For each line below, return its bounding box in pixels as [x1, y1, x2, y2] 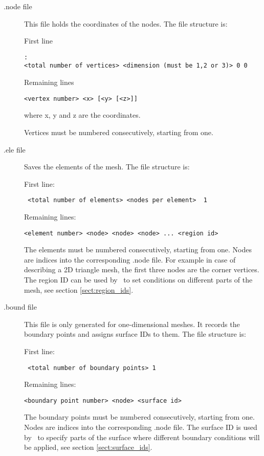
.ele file [4, 144, 26, 155]
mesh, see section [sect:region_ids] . [24, 284, 134, 295]
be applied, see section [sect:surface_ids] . [24, 442, 152, 452]
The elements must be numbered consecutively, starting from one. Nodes [24, 244, 252, 255]
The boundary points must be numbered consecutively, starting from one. [24, 411, 255, 422]
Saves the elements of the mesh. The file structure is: [24, 161, 190, 172]
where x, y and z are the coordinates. [24, 110, 141, 120]
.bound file [4, 301, 37, 312]
